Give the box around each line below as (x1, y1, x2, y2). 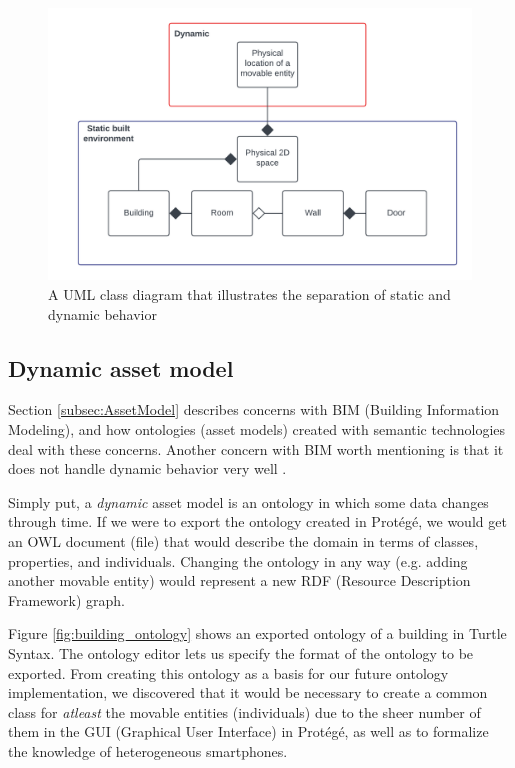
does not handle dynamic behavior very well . (8, 458, 287, 479)
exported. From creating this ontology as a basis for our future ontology (8, 662, 449, 683)
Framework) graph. (8, 589, 125, 610)
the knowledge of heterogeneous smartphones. (8, 740, 288, 761)
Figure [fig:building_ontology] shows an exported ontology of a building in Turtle (8, 623, 507, 644)
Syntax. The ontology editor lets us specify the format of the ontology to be (8, 642, 474, 663)
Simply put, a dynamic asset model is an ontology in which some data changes (8, 491, 489, 512)
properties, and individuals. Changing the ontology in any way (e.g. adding (8, 550, 468, 571)
